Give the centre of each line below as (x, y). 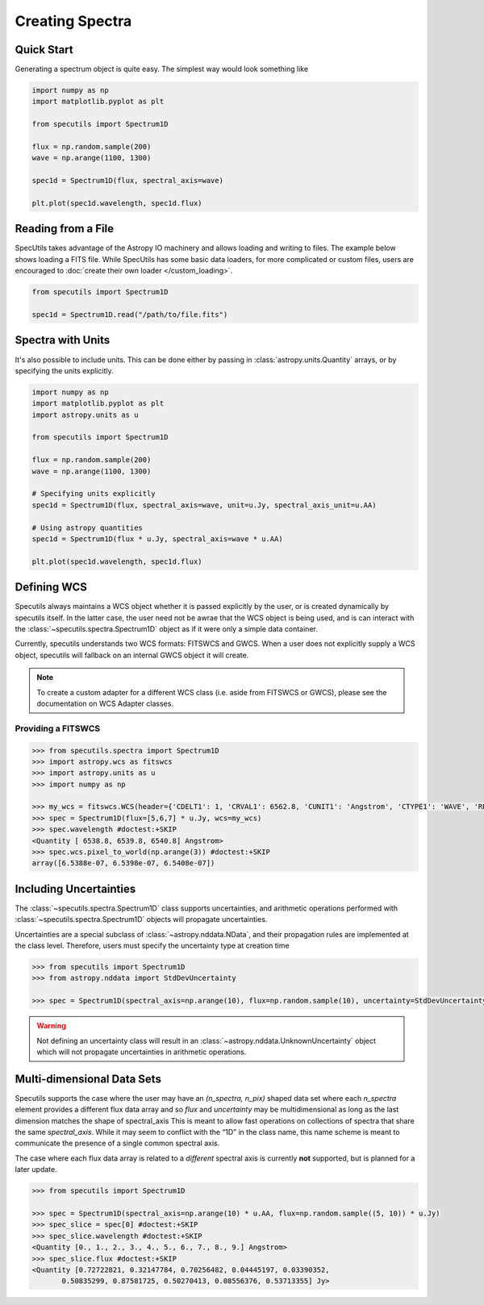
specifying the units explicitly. (64, 370)
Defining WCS (51, 588)
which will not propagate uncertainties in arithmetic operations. (142, 1052)
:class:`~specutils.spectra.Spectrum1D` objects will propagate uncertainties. (141, 919)
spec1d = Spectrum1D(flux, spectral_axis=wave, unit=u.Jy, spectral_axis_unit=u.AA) (204, 505)
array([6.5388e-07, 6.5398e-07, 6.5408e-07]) (123, 863)
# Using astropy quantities (87, 527)
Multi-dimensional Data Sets (88, 1079)
